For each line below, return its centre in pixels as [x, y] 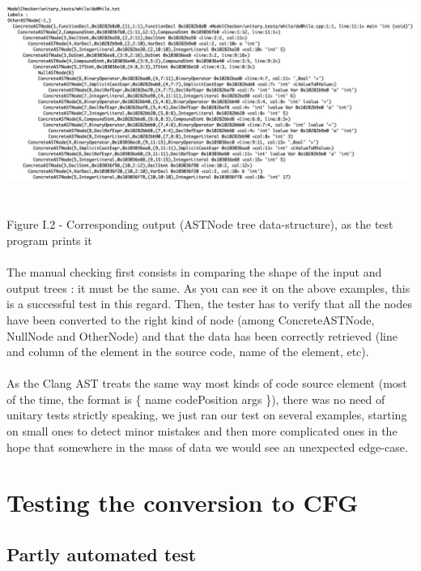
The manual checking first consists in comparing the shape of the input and [194, 272]
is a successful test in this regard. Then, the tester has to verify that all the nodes [209, 304]
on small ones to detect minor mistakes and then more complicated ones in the [202, 431]
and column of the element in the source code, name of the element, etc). [188, 352]
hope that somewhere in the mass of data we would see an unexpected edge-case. [207, 446]
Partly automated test [102, 554]
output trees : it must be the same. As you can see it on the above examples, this [208, 288]
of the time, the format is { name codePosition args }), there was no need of [196, 399]
